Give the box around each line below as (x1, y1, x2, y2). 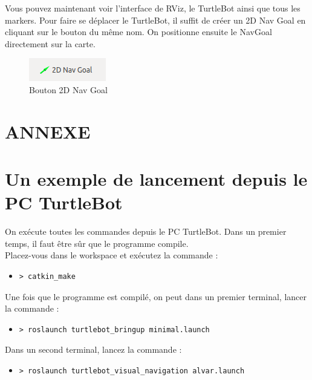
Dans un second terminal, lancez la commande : (5, 343, 182, 356)
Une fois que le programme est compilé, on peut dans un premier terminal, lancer (5, 290, 307, 303)
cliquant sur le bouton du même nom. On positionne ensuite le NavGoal (5, 25, 272, 38)
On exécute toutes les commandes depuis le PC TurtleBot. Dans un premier (5, 225, 287, 238)
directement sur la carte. (5, 37, 96, 50)
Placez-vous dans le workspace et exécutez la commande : (5, 249, 218, 261)
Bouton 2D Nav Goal (29, 83, 108, 96)
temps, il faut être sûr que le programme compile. (5, 237, 189, 249)
